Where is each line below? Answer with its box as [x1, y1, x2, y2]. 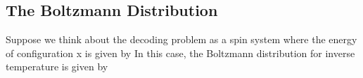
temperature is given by [6, 59, 108, 74]
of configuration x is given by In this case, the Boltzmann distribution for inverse [6, 45, 355, 60]
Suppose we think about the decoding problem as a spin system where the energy [6, 32, 357, 47]
